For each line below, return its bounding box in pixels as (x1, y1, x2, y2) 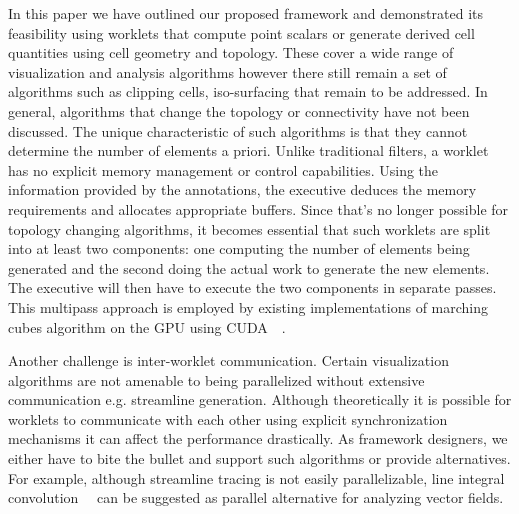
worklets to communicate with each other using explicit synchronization (8, 408, 448, 429)
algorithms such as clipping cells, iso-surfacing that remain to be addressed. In (8, 81, 488, 102)
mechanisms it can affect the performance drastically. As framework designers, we (8, 428, 508, 449)
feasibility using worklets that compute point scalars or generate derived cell (8, 22, 475, 43)
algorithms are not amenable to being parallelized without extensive (8, 369, 425, 390)
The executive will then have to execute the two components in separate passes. (8, 277, 497, 298)
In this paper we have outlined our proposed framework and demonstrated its (8, 3, 484, 23)
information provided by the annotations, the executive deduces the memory (8, 179, 477, 200)
